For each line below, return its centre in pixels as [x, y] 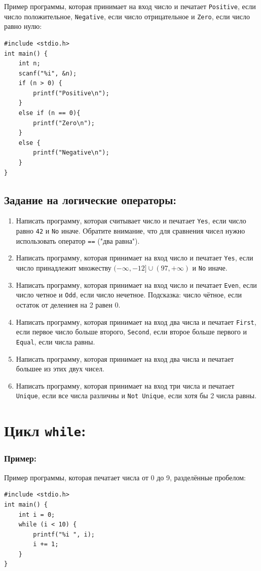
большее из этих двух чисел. [60, 369]
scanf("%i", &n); [48, 73]
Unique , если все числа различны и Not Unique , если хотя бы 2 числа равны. [136, 395]
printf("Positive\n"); [71, 93]
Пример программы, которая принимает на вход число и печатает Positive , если [130, 6]
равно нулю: [23, 26]
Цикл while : [45, 430]
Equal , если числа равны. [55, 341]
